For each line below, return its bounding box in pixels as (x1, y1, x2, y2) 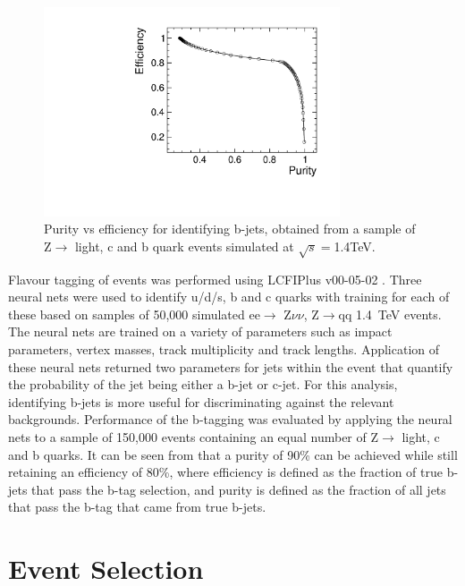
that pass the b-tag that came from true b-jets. (8, 497, 266, 516)
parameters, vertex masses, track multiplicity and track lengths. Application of (8, 340, 440, 359)
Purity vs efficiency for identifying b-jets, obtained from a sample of (44, 219, 416, 238)
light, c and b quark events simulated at (74, 236, 294, 255)
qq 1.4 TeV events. (338, 304, 442, 323)
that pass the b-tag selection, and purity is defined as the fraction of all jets (31, 480, 446, 498)
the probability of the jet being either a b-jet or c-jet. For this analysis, (8, 375, 398, 394)
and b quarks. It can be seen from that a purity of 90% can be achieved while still (8, 445, 458, 463)
